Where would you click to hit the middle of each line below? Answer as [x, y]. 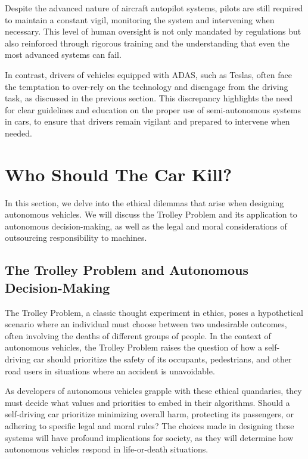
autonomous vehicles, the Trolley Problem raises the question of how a [133, 347]
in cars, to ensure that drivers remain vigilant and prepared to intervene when [147, 121]
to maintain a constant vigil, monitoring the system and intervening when [140, 19]
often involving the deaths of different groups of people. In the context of [138, 335]
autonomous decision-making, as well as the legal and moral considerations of [146, 226]
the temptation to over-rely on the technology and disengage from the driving [147, 86]
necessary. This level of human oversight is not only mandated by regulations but [153, 31]
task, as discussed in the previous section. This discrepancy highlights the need [149, 98]
